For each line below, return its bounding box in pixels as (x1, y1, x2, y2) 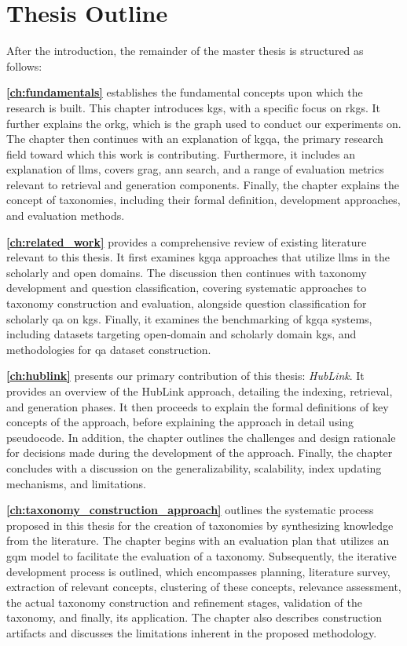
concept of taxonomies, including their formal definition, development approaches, (6, 192, 401, 208)
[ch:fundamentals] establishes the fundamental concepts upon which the (6, 84, 363, 100)
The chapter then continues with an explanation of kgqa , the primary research (6, 130, 383, 147)
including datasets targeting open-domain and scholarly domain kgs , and (6, 326, 357, 342)
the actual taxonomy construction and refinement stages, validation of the (6, 593, 362, 610)
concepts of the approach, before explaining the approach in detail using (6, 414, 354, 430)
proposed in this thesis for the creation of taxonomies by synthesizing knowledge (6, 516, 394, 533)
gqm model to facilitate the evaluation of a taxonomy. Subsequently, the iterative (6, 547, 397, 564)
